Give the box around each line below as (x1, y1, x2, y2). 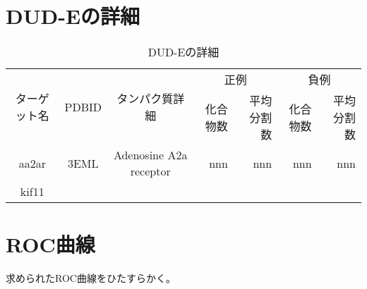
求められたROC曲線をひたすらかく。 (6, 271, 176, 285)
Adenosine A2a (113, 147, 188, 164)
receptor (130, 163, 171, 180)
